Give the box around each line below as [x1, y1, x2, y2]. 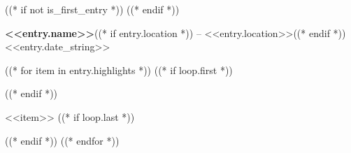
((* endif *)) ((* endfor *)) [5, 133, 120, 147]
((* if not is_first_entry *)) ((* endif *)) [5, 2, 180, 16]
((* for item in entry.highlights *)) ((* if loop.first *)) [5, 62, 233, 77]
